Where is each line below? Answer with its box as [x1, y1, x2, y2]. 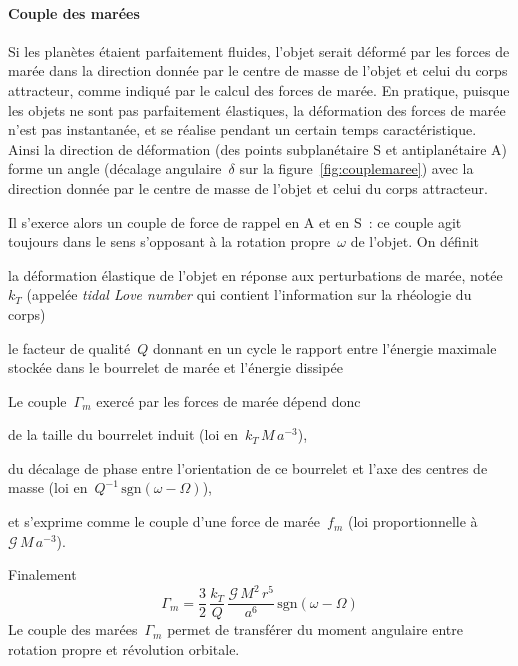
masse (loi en [8, 477, 88, 498]
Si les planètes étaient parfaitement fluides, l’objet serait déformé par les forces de [8, 40, 510, 61]
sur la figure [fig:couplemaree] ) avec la [239, 158, 474, 179]
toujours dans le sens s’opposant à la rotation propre [8, 231, 331, 252]
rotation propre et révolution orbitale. [8, 639, 240, 660]
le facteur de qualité [8, 337, 131, 358]
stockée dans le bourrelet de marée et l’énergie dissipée [8, 357, 343, 378]
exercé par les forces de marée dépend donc [96, 390, 361, 411]
